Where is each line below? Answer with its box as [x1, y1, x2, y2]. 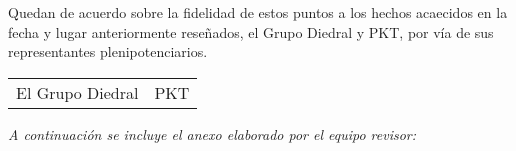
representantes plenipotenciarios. [8, 41, 208, 62]
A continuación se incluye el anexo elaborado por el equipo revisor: [8, 123, 417, 144]
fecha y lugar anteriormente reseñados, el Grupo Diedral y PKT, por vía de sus [8, 21, 494, 42]
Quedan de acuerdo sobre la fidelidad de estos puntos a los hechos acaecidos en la [8, 2, 508, 22]
